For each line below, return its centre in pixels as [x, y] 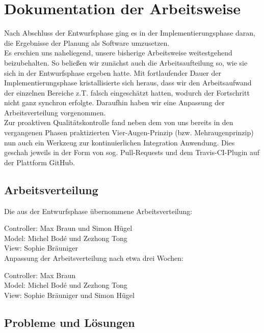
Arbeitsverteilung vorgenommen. [55, 112]
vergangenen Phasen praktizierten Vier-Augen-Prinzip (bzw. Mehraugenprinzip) [129, 132]
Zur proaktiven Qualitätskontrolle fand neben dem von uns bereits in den [119, 122]
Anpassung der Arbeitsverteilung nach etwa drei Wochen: [94, 258]
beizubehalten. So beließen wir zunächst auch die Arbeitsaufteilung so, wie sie [126, 62]
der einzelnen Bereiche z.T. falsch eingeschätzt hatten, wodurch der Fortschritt [127, 92]
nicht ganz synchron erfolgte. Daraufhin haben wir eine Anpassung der [114, 102]
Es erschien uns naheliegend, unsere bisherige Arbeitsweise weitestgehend [118, 53]
